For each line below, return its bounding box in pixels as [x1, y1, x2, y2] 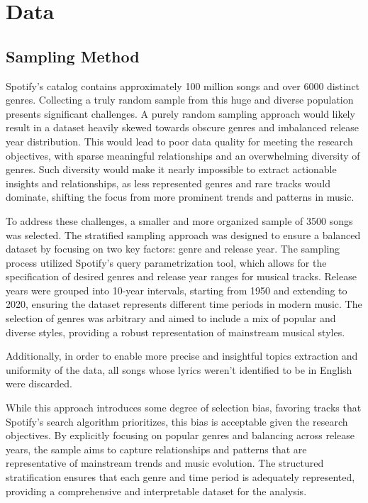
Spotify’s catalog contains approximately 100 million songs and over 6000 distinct [6, 78, 360, 93]
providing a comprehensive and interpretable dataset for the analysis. [6, 483, 307, 498]
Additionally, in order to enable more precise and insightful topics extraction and [6, 348, 358, 363]
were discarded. [6, 376, 72, 391]
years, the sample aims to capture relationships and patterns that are [6, 441, 307, 456]
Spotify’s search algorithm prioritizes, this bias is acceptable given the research [6, 414, 348, 429]
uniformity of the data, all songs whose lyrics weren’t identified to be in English [6, 362, 352, 377]
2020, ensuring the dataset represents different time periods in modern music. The [6, 297, 362, 311]
